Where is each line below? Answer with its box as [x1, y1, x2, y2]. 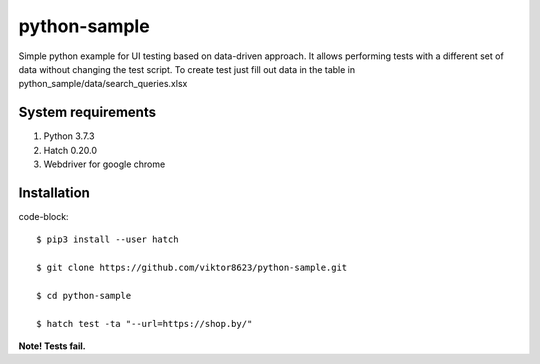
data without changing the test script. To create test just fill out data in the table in [18, 63, 355, 75]
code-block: [18, 210, 69, 222]
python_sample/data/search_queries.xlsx [18, 78, 188, 90]
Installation [18, 184, 90, 201]
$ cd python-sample [36, 290, 132, 301]
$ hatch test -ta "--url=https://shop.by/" [36, 318, 253, 329]
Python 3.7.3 [43, 130, 95, 142]
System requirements [18, 104, 157, 121]
